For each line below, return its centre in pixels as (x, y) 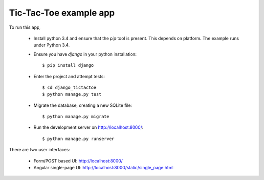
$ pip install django (68, 65)
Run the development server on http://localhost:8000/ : (88, 127)
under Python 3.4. (52, 45)
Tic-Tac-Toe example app (62, 13)
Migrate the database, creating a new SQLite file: (83, 105)
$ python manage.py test (72, 94)
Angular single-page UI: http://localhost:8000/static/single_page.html (103, 168)
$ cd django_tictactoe (69, 87)
